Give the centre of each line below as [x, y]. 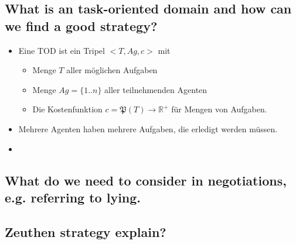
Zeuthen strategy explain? [86, 231]
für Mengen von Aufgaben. [219, 109]
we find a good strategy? [81, 25]
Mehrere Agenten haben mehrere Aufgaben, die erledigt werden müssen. [148, 128]
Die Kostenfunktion [67, 109]
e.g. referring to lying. [73, 197]
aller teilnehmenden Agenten [156, 89]
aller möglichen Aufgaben [112, 70]
